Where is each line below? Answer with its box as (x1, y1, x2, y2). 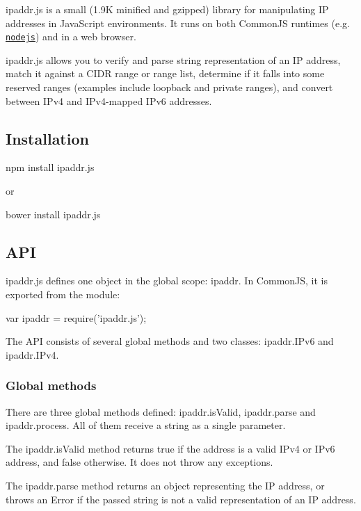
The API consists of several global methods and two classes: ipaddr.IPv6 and (6, 334, 334, 348)
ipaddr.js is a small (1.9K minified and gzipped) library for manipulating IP (6, 2, 329, 16)
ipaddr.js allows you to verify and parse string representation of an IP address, (6, 52, 341, 67)
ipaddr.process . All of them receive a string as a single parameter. (6, 418, 286, 432)
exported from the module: (6, 287, 120, 301)
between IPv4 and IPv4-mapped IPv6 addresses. (6, 93, 212, 108)
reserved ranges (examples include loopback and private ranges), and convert (6, 80, 333, 95)
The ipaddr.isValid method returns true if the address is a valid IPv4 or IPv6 (6, 441, 335, 455)
